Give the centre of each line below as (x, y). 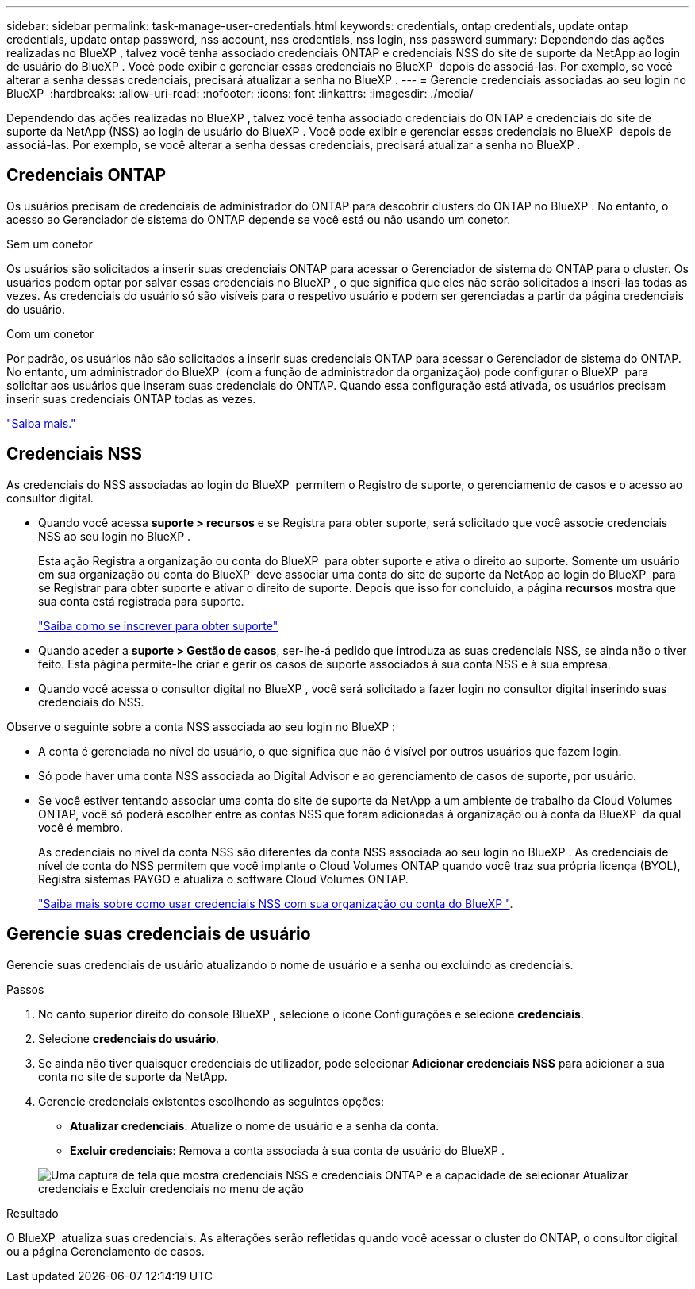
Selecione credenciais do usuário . (129, 1038)
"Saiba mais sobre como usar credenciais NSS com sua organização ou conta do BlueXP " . (276, 903)
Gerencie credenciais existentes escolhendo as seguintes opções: (211, 1101)
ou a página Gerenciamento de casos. (106, 1251)
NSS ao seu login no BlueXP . (115, 536)
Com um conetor (50, 333)
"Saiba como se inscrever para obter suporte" (158, 625)
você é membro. (81, 827)
